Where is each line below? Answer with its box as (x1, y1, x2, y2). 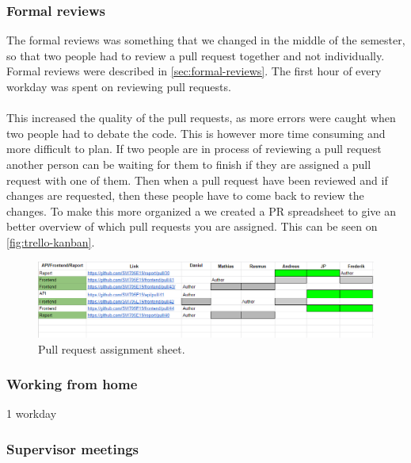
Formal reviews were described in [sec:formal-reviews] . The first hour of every (6, 63, 382, 79)
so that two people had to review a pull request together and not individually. (6, 47, 385, 63)
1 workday (6, 405, 57, 422)
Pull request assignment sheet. (38, 340, 185, 357)
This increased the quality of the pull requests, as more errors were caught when (6, 109, 396, 126)
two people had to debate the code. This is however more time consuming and (6, 124, 386, 141)
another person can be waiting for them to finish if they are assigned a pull (6, 155, 371, 172)
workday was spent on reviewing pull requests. (6, 78, 231, 94)
